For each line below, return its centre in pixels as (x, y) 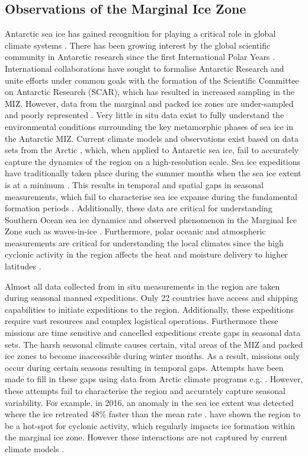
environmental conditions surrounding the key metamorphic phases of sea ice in (149, 126)
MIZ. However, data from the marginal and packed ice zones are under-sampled (149, 103)
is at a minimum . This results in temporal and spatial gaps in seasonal (134, 184)
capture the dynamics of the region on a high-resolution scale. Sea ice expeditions (153, 161)
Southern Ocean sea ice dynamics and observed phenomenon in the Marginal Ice (151, 219)
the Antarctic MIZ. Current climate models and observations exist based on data (152, 138)
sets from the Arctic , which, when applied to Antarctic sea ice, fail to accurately (152, 150)
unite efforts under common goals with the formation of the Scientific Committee (152, 80)
